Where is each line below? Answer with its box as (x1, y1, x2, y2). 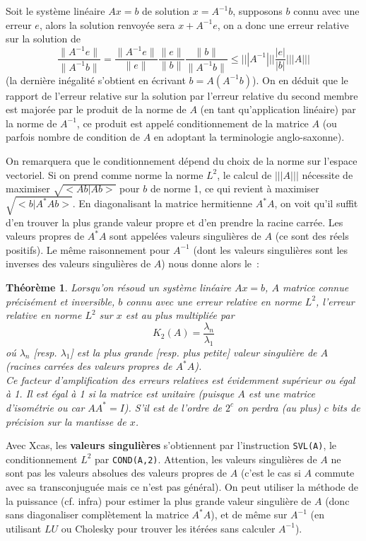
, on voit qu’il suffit (274, 196, 358, 211)
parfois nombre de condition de (6, 129, 140, 144)
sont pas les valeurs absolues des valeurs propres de (6, 465, 228, 480)
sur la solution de (6, 31, 81, 46)
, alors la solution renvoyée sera (39, 17, 175, 32)
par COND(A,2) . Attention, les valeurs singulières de (95, 451, 317, 466)
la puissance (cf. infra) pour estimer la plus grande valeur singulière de (6, 493, 312, 508)
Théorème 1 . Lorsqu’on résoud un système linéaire (6, 279, 231, 294)
